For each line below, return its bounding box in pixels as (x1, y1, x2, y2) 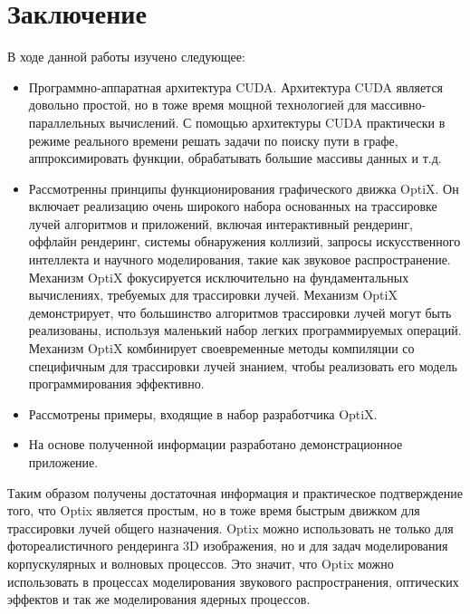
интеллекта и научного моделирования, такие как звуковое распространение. (28, 250, 451, 269)
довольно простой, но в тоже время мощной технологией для (28, 95, 367, 114)
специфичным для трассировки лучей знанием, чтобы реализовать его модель (28, 356, 457, 375)
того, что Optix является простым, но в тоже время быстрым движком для (7, 501, 420, 520)
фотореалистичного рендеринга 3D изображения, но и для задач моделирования (7, 536, 448, 555)
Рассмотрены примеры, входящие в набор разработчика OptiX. (28, 404, 378, 423)
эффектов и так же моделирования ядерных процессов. (7, 590, 311, 609)
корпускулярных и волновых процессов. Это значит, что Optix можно (7, 553, 394, 572)
